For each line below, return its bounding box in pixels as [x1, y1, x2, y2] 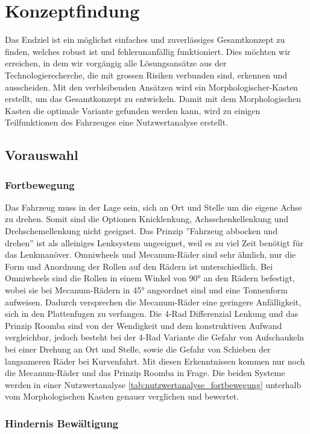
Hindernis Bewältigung [5, 415, 119, 430]
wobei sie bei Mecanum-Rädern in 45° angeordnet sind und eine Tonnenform [5, 284, 288, 296]
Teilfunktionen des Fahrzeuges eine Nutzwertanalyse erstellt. [5, 116, 229, 129]
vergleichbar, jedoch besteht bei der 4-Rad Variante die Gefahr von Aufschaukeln [5, 331, 305, 343]
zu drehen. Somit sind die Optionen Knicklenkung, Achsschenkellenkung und [5, 212, 289, 225]
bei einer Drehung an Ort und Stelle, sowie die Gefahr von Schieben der [5, 343, 271, 355]
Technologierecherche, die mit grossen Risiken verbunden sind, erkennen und [5, 68, 288, 81]
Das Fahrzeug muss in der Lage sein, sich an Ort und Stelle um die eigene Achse [5, 200, 302, 213]
